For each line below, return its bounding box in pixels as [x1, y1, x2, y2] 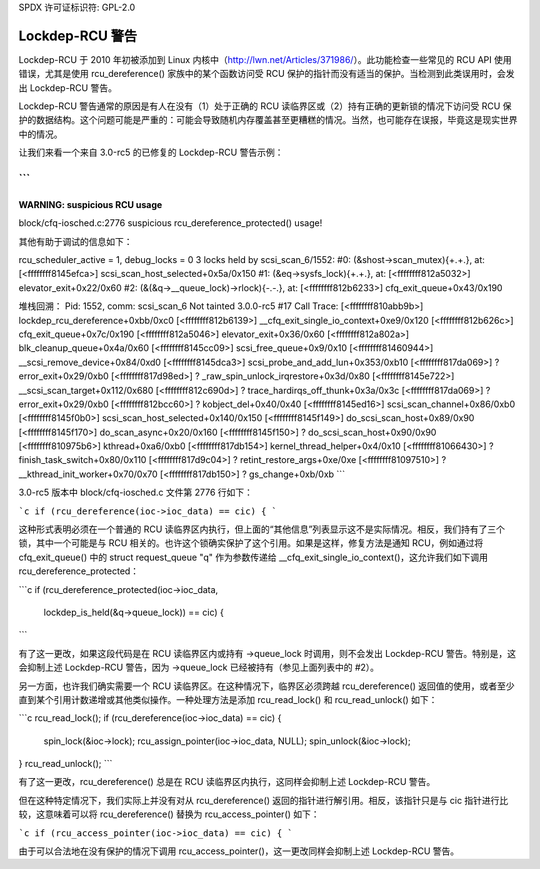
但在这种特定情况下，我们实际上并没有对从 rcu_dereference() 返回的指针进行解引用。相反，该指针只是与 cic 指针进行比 [18, 794, 509, 806]
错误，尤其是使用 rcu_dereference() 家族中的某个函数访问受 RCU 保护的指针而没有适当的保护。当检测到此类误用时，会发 [18, 68, 515, 80]
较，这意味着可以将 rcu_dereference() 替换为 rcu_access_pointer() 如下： [18, 808, 320, 820]
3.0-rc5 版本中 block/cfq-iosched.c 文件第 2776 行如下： [18, 486, 254, 499]
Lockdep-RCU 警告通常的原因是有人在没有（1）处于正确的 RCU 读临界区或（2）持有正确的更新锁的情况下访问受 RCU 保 [18, 100, 512, 112]
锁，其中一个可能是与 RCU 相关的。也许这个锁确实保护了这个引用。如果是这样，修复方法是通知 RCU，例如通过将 [18, 537, 484, 549]
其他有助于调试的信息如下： [18, 235, 133, 247]
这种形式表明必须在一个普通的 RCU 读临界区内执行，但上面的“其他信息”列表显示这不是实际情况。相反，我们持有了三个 [18, 523, 505, 535]
